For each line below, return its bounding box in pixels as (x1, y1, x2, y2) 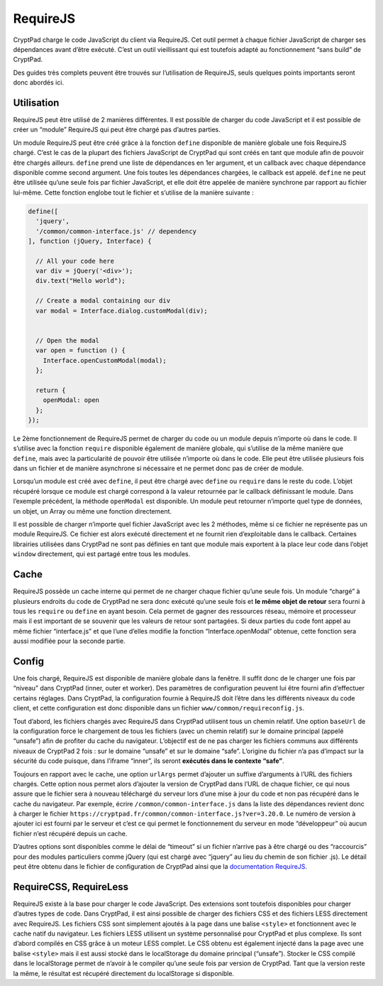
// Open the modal (35, 336, 99, 345)
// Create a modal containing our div (35, 297, 170, 305)
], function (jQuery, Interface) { (28, 237, 152, 245)
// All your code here (35, 256, 115, 265)
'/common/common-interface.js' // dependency (35, 227, 196, 235)
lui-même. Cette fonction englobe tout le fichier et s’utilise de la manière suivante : (13, 188, 255, 197)
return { (35, 386, 66, 394)
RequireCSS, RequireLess (13, 881, 129, 893)
